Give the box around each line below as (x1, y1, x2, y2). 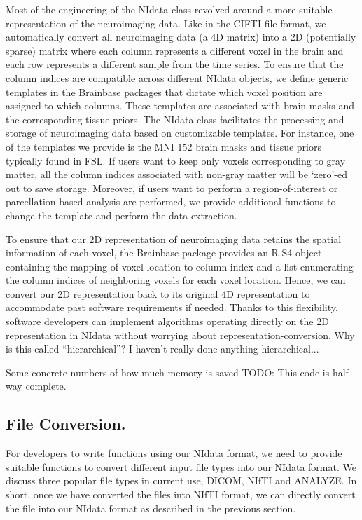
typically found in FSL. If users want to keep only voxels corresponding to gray (6, 153, 346, 167)
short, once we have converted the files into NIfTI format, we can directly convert (6, 487, 356, 502)
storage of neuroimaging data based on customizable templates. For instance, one (6, 125, 354, 140)
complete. (25, 378, 67, 393)
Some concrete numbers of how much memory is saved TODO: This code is (6, 364, 330, 379)
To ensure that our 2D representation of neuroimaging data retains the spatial (6, 231, 342, 246)
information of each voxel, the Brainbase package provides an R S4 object (6, 245, 322, 260)
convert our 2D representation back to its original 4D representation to (6, 286, 310, 301)
